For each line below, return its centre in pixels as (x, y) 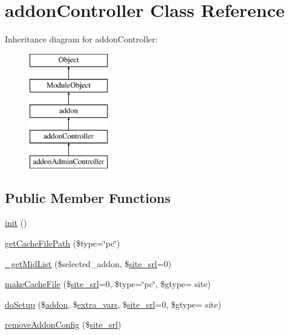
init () (16, 223)
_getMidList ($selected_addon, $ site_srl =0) (88, 263)
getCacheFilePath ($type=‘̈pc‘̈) (63, 243)
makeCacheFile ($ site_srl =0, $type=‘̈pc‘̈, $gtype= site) (108, 284)
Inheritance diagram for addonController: (81, 39)
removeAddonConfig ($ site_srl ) (63, 324)
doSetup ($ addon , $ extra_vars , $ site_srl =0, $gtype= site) (113, 304)
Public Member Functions (88, 197)
